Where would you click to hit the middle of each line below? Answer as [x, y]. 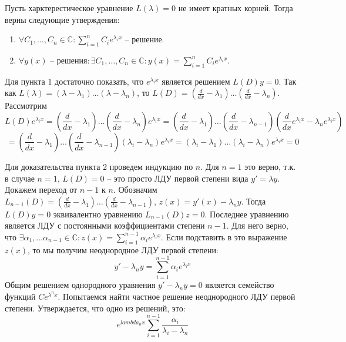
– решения [69, 61]
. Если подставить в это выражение [224, 237]
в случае [20, 178]
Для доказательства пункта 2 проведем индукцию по [99, 166]
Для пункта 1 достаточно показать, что [74, 81]
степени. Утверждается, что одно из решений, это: [95, 308]
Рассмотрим [26, 105]
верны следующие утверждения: [62, 19]
